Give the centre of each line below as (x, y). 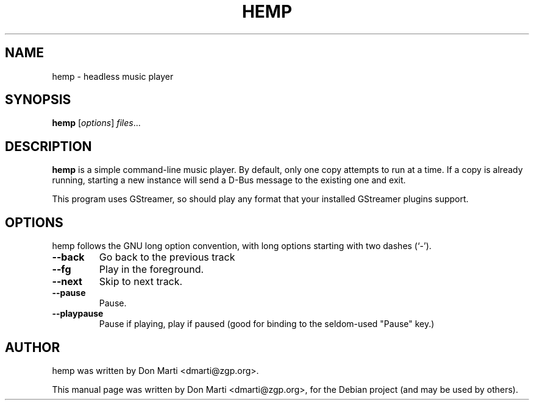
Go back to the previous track (167, 257)
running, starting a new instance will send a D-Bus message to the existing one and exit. (229, 180)
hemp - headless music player (113, 76)
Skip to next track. (141, 282)
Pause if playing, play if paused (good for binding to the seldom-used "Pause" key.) (267, 324)
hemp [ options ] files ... (96, 123)
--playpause (78, 314)
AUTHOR (33, 347)
